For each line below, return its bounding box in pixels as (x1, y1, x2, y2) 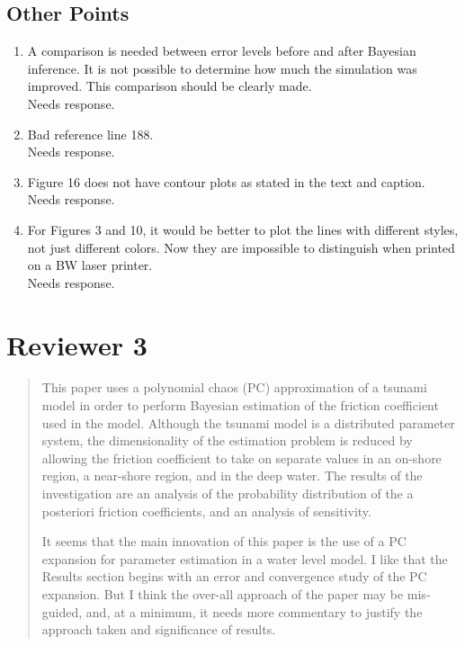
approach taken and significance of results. (41, 620, 276, 639)
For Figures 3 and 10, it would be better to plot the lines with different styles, (27, 220, 459, 238)
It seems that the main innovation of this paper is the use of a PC (41, 532, 407, 551)
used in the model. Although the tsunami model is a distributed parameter (41, 413, 455, 432)
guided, (41, 602, 83, 621)
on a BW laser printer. (27, 256, 153, 274)
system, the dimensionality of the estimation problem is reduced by (41, 431, 413, 450)
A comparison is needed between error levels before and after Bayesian (27, 41, 416, 60)
